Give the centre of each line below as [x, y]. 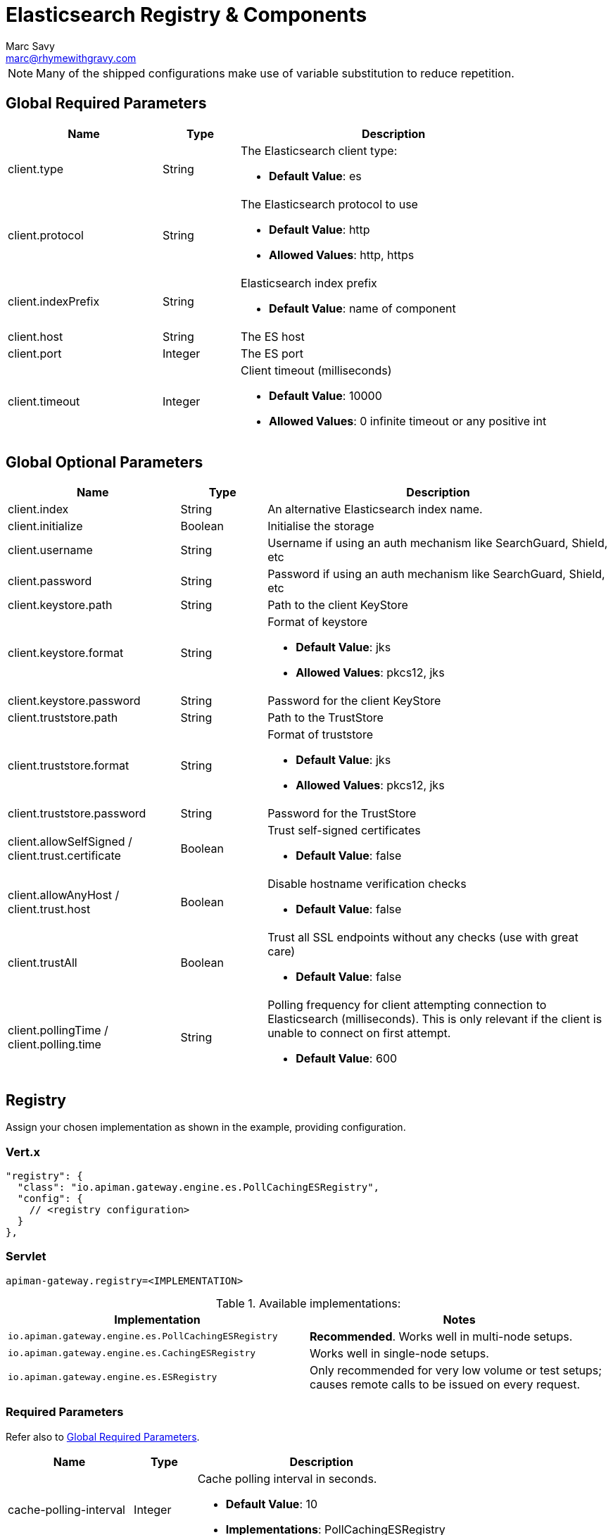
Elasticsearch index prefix [309, 283]
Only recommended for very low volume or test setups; [456, 1370]
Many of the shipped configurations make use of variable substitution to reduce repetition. [275, 73]
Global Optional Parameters [105, 463]
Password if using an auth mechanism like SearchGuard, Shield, [436, 574]
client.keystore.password [74, 701]
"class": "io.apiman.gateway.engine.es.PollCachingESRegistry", [198, 1188]
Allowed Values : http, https [342, 255]
